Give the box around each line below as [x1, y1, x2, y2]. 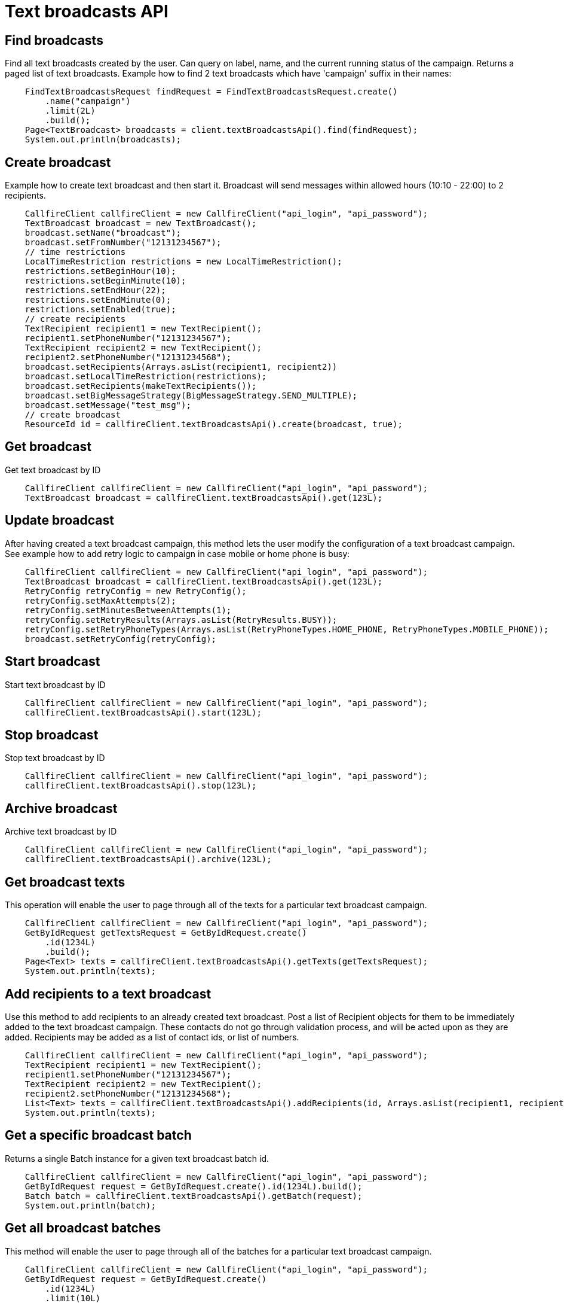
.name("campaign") [45, 96, 131, 106]
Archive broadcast [5, 800, 118, 816]
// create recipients [24, 314, 126, 324]
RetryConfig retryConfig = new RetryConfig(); [24, 586, 247, 596]
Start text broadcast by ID [5, 679, 106, 690]
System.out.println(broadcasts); [24, 135, 182, 145]
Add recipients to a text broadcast [5, 986, 211, 1001]
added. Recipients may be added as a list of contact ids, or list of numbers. [5, 1031, 299, 1042]
